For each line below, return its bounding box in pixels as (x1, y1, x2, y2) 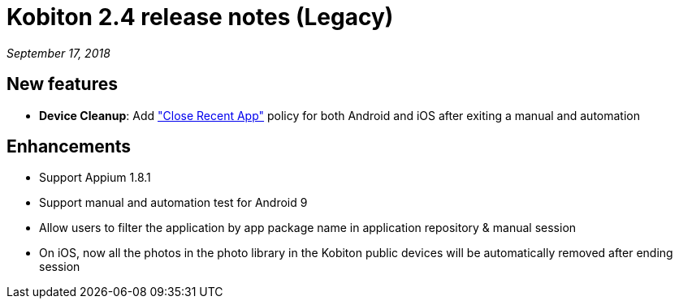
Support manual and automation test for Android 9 (39, 195, 308, 210)
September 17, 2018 (6, 45, 110, 60)
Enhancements (6, 136, 132, 157)
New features (6, 74, 118, 95)
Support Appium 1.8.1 (39, 170, 151, 185)
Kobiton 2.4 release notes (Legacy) (6, 3, 394, 31)
